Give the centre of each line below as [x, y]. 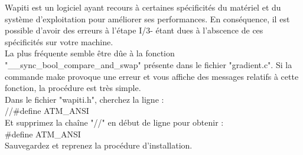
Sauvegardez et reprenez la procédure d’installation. [99, 145]
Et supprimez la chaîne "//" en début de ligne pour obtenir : [114, 122]
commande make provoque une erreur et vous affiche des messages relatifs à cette [152, 76]
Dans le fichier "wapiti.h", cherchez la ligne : [84, 99]
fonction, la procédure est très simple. [73, 88]
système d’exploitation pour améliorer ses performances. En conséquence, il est [147, 18]
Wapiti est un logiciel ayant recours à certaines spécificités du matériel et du [143, 7]
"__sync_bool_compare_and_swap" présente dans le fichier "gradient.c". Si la [149, 64]
